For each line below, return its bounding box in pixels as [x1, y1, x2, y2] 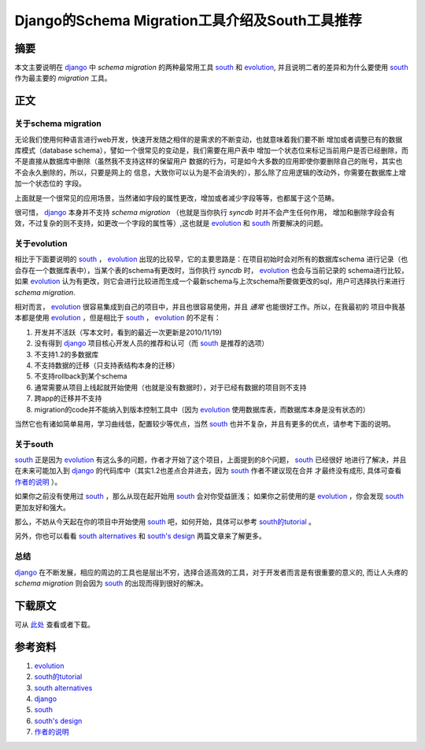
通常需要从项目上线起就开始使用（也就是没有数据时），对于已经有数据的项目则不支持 [34, 382, 307, 392]
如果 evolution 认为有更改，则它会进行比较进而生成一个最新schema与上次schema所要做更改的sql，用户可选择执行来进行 [14, 276, 405, 286]
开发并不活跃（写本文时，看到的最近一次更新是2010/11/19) [34, 327, 222, 337]
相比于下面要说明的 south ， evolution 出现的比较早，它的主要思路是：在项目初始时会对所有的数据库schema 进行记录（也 [14, 254, 408, 264]
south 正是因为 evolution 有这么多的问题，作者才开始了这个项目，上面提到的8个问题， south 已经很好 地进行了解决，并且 [14, 455, 407, 464]
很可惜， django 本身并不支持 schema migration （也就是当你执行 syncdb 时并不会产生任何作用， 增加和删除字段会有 [14, 207, 395, 216]
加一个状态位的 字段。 [14, 179, 86, 188]
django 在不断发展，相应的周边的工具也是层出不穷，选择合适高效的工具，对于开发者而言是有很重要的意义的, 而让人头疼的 [14, 567, 408, 577]
